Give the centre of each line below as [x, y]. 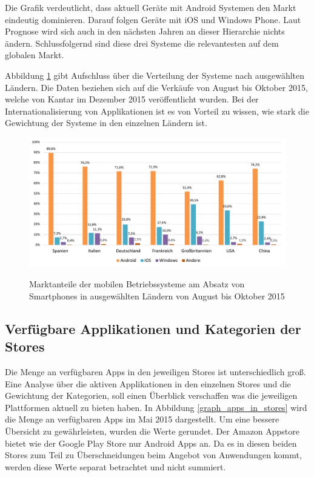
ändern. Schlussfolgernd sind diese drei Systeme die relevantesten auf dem [142, 43]
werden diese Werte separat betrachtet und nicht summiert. [115, 466]
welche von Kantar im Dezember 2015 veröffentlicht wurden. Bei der [132, 99]
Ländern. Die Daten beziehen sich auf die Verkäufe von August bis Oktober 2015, [156, 87]
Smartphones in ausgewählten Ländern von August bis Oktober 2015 [157, 295]
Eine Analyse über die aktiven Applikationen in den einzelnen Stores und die [148, 383]
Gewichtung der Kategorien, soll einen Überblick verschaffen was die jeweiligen [151, 395]
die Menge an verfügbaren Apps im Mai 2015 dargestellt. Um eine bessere [142, 419]
